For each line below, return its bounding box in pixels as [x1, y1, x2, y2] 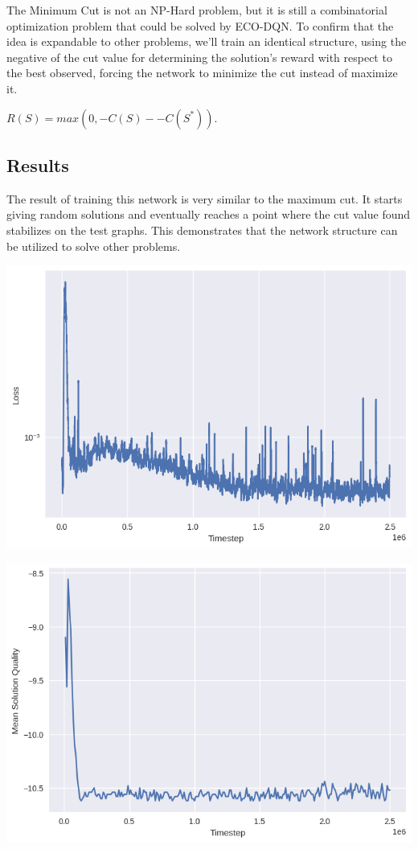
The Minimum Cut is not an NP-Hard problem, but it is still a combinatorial [6, 2, 387, 18]
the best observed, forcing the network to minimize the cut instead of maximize [6, 64, 398, 81]
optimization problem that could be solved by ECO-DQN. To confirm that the [6, 17, 394, 34]
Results [6, 152, 69, 177]
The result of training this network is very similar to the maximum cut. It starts [6, 190, 403, 207]
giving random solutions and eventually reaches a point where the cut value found [6, 206, 411, 223]
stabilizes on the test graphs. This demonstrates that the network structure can [6, 221, 398, 238]
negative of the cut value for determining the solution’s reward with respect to [6, 48, 392, 65]
